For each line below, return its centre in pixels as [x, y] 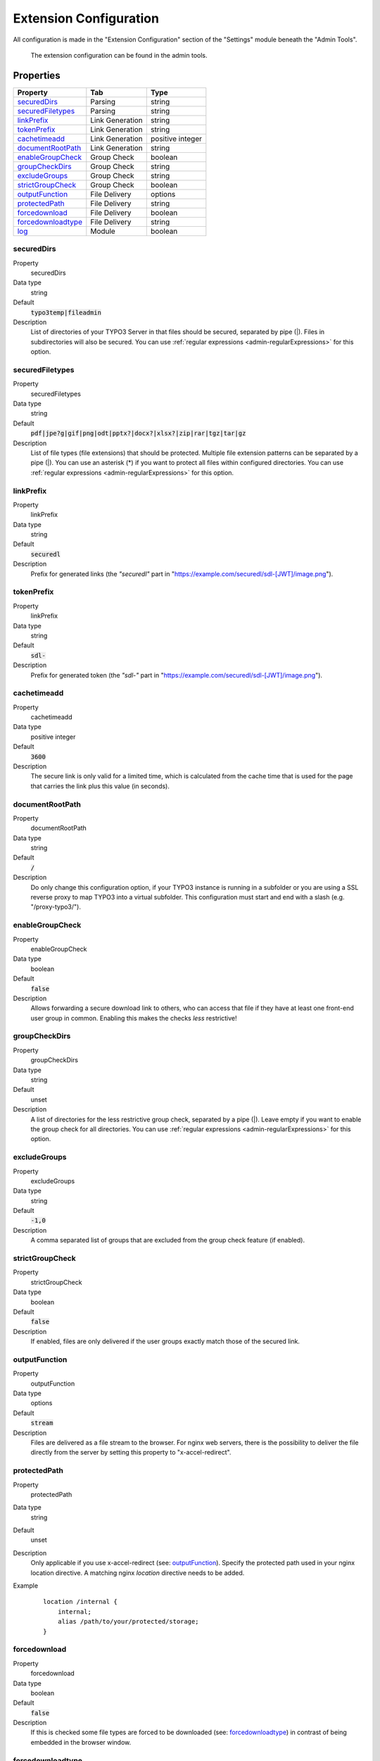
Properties [37, 75]
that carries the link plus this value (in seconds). [100, 786]
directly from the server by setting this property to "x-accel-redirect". [131, 1452]
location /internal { [80, 1602]
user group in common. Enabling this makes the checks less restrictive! [134, 1018]
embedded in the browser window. [81, 1742]
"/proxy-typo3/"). [56, 907]
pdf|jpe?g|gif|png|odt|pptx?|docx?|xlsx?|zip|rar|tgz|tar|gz [138, 434]
